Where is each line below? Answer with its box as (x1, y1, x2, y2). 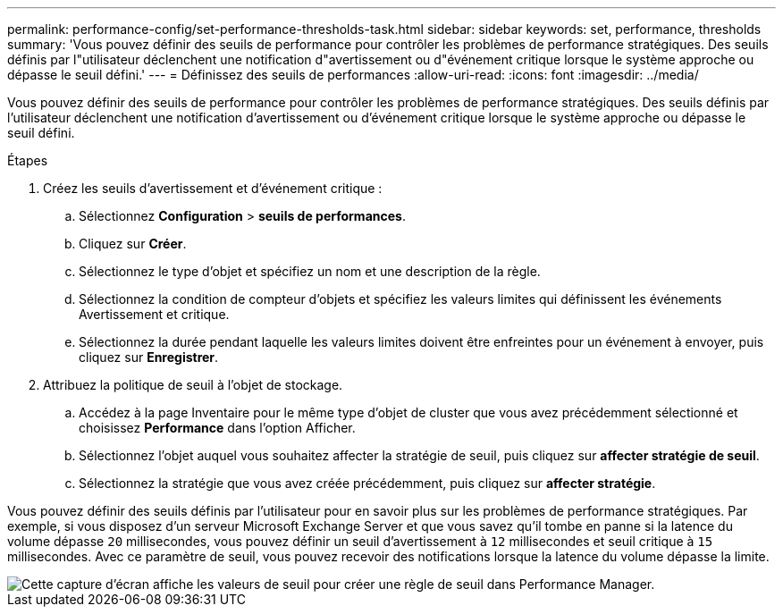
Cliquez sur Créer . (79, 236, 187, 251)
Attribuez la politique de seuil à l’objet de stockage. (43, 377, 343, 392)
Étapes (7, 153, 48, 168)
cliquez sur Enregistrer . (79, 349, 219, 365)
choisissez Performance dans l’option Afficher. (79, 420, 356, 435)
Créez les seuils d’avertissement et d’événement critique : (43, 181, 383, 196)
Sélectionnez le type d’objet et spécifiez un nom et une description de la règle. (79, 264, 541, 279)
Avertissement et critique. (79, 307, 230, 322)
